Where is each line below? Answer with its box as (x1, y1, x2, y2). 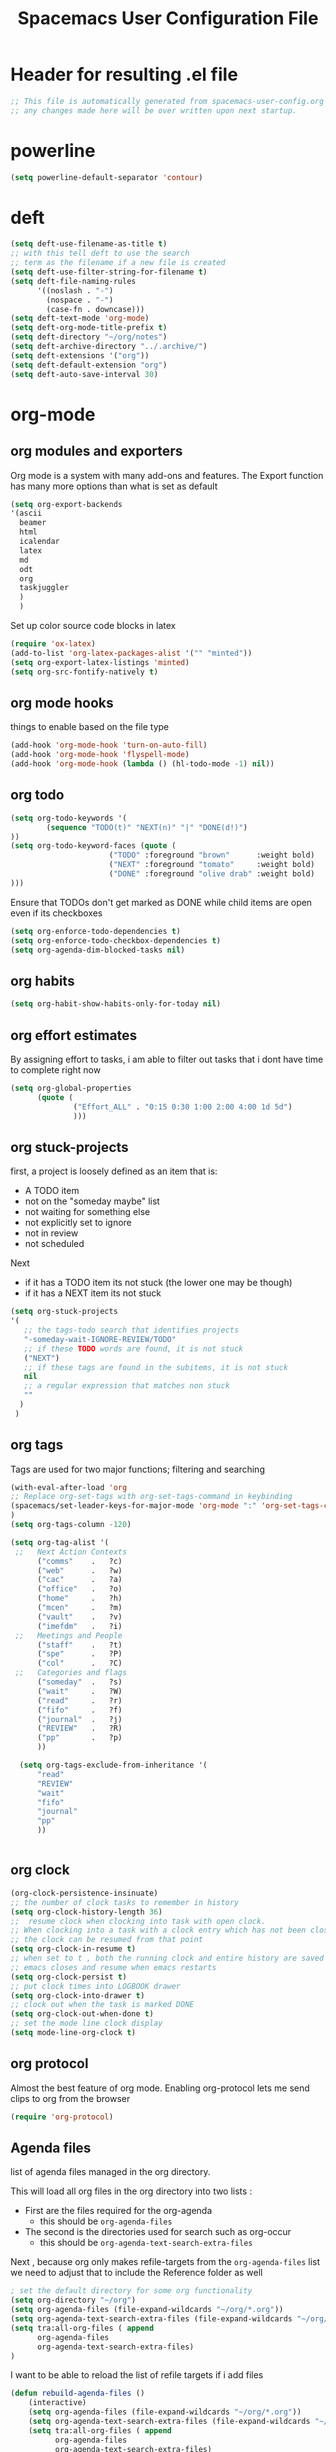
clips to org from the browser (10, 2092, 131, 2104)
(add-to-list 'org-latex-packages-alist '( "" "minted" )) (10, 648, 253, 658)
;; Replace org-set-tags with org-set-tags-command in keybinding (10, 1492, 293, 1502)
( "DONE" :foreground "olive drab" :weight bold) (108, 869, 315, 879)
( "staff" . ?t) (36, 1640, 123, 1650)
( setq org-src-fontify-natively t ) (10, 667, 159, 677)
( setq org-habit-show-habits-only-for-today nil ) (10, 999, 222, 1009)
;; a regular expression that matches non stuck (23, 1381, 230, 1391)
